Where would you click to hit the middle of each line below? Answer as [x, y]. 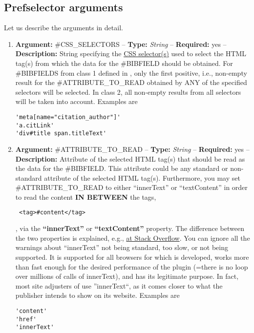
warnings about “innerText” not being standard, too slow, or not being [122, 247]
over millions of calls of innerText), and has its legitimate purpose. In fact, [127, 276]
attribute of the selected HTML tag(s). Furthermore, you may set [142, 177]
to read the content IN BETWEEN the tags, [86, 197]
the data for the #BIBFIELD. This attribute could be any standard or [122, 168]
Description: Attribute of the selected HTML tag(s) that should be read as [130, 158]
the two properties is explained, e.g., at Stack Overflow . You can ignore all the [133, 238]
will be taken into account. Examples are [76, 101]
